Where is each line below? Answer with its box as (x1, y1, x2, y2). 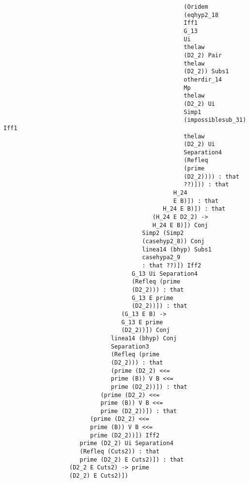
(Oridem (184, 3, 208, 10)
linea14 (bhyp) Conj (110, 334, 177, 342)
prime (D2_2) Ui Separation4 (79, 440, 173, 447)
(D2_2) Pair (184, 51, 222, 59)
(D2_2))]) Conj (121, 327, 170, 334)
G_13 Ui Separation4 (131, 270, 198, 277)
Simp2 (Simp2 (142, 230, 184, 237)
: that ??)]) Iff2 (142, 262, 202, 269)
